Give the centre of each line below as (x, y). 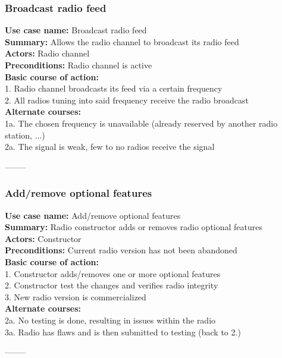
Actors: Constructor (43, 238)
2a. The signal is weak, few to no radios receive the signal (110, 147)
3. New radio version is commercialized (76, 296)
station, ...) (25, 135)
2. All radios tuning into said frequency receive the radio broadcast (127, 100)
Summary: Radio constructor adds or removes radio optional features (134, 227)
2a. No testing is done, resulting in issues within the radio (110, 320)
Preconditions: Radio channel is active (79, 65)
